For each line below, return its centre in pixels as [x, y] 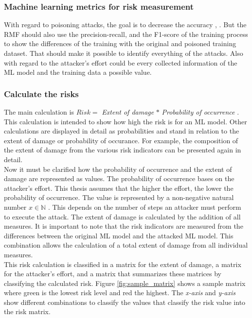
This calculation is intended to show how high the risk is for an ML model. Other [126, 121]
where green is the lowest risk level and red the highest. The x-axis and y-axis [120, 293]
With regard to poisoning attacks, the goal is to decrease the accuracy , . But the [125, 25]
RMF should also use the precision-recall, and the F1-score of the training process [126, 34]
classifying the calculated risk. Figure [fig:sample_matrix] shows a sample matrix [125, 283]
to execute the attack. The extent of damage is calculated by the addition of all [122, 216]
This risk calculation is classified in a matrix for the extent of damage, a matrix [123, 264]
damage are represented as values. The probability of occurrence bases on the [119, 178]
